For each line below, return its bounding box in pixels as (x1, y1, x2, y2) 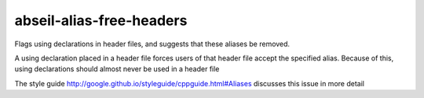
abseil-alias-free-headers (14, 12, 188, 29)
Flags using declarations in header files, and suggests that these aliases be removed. (14, 39, 291, 49)
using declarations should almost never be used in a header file (14, 64, 220, 74)
